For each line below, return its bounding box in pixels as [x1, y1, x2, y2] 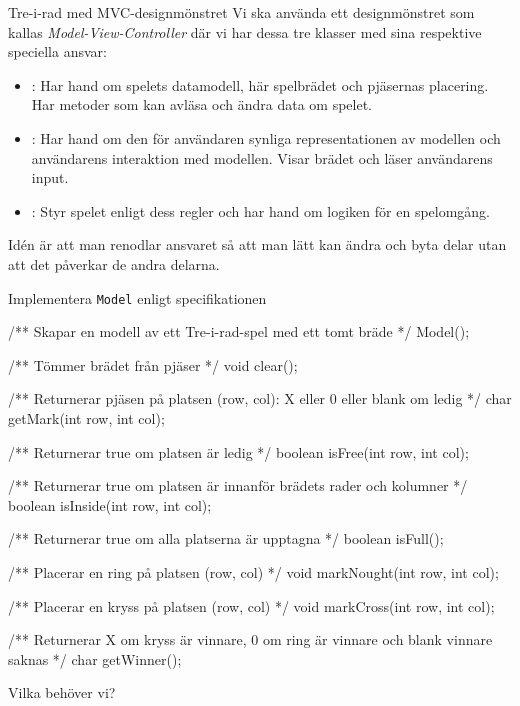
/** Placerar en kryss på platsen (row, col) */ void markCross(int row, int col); [8, 595, 495, 616]
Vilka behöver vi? [8, 682, 116, 703]
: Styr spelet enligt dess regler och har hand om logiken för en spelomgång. [31, 200, 491, 221]
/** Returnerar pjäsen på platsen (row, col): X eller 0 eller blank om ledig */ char [8, 388, 512, 409]
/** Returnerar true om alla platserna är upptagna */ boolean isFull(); [8, 528, 444, 549]
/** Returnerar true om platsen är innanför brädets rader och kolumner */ [8, 475, 468, 496]
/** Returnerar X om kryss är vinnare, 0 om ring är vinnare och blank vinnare [8, 629, 493, 650]
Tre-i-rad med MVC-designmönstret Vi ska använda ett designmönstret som [8, 2, 475, 22]
